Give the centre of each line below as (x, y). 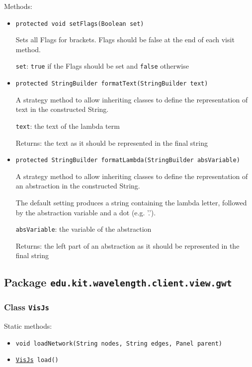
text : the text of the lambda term (68, 126)
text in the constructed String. (62, 109)
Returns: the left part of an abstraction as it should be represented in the (127, 245)
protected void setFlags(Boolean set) (80, 24)
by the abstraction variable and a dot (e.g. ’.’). (86, 212)
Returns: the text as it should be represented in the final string (112, 142)
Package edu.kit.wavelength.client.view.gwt (118, 282)
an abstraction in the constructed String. (78, 186)
